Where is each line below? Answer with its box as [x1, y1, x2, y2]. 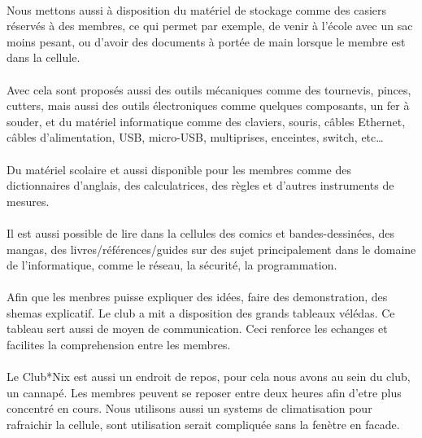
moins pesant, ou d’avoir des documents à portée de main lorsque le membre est [7, 33, 406, 50]
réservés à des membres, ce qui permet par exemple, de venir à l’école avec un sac [7, 17, 413, 34]
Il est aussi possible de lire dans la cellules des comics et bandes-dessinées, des [7, 224, 395, 241]
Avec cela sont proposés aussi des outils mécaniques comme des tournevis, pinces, [7, 81, 411, 98]
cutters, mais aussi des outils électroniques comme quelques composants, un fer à [7, 97, 410, 114]
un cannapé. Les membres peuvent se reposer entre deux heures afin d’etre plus [7, 383, 402, 401]
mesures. [7, 192, 50, 209]
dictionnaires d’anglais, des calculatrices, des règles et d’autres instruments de [7, 177, 394, 194]
